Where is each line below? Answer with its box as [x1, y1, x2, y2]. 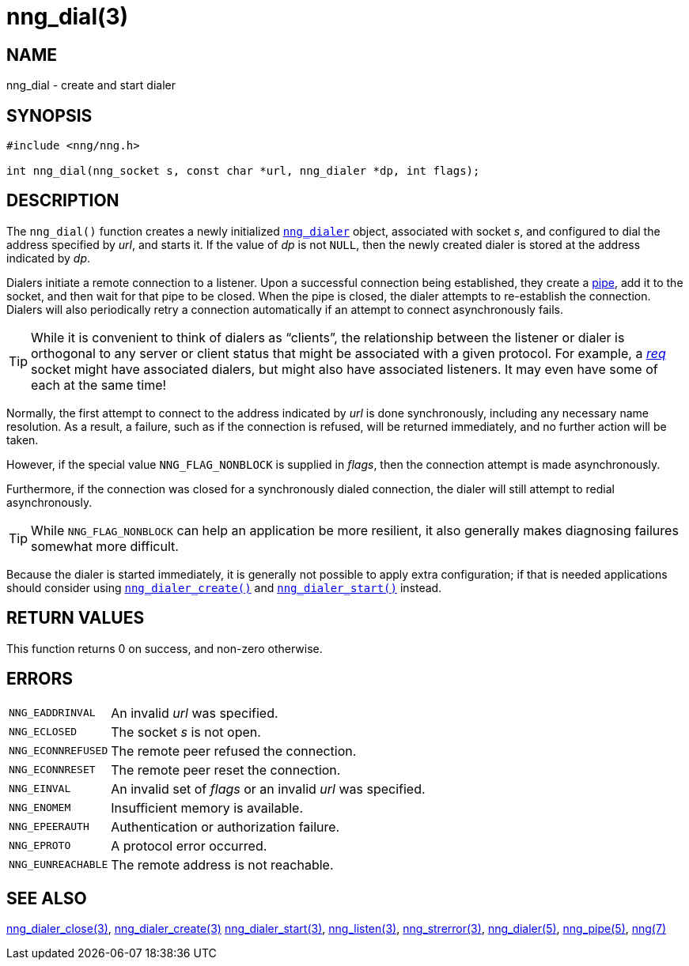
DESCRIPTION [6, 191, 119, 211]
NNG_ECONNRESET [9, 764, 96, 776]
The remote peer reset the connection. [111, 761, 341, 778]
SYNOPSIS [6, 105, 93, 126]
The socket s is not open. [111, 723, 261, 740]
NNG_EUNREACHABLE [9, 858, 108, 871]
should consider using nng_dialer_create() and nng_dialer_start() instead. [6, 580, 442, 594]
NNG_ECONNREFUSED [9, 745, 108, 757]
